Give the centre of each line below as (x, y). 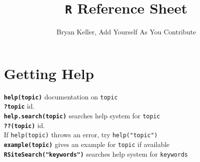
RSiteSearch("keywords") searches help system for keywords (96, 154)
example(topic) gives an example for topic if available (87, 144)
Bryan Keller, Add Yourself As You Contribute (126, 32)
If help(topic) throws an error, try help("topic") (81, 135)
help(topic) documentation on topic (61, 96)
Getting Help (49, 73)
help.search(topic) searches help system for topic (82, 116)
